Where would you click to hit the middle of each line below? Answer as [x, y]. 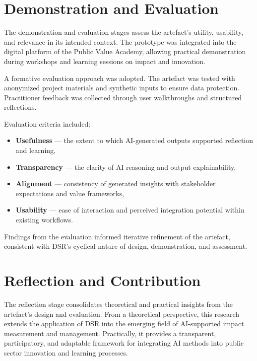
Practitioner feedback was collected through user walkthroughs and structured [123, 97]
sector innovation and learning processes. [66, 352]
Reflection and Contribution [102, 280]
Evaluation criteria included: [47, 123]
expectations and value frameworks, [70, 193]
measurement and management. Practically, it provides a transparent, [110, 333]
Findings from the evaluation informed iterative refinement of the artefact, [117, 236]
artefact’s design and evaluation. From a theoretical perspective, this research [122, 314]
